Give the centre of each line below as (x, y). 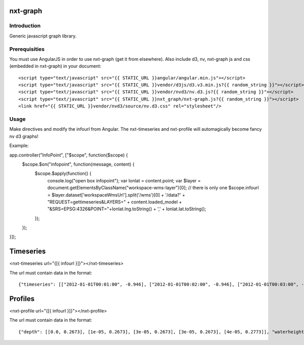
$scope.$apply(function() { (63, 174)
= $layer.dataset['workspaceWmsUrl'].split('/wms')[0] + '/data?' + (116, 195)
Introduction (25, 26)
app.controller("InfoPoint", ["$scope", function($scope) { (69, 155)
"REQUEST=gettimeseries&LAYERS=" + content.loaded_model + (115, 202)
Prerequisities (27, 49)
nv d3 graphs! (24, 136)
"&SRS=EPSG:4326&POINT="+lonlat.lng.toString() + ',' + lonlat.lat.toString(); (127, 209)
